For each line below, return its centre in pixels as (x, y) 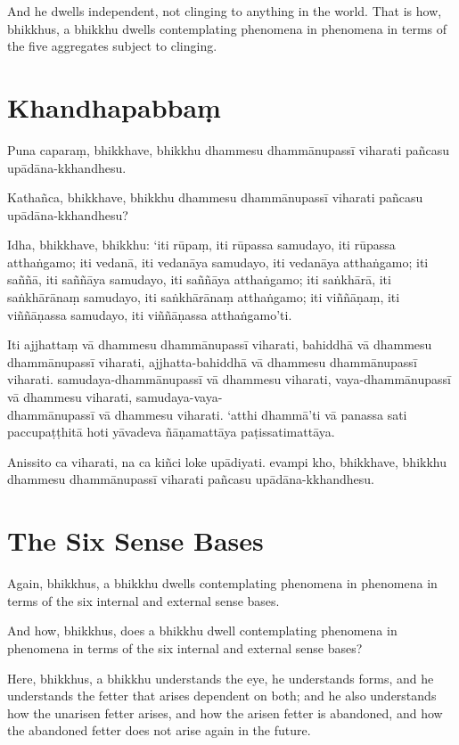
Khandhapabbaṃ (114, 106)
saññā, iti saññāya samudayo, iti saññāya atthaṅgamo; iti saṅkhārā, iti (199, 279)
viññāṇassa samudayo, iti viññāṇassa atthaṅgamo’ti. (150, 314)
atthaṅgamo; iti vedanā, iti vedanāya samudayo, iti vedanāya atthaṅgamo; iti (218, 262)
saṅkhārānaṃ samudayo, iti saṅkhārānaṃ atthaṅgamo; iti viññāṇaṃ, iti (204, 297)
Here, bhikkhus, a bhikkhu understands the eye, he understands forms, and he (221, 678)
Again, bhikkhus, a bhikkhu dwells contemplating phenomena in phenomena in (222, 583)
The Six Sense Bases (135, 540)
